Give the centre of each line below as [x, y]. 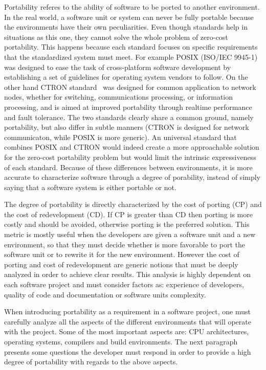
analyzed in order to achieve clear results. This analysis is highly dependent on [128, 274]
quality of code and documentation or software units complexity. [105, 294]
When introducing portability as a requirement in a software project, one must [127, 311]
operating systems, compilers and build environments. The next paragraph [121, 341]
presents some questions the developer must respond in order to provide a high [128, 351]
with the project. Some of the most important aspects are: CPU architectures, [127, 331]
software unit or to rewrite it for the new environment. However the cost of [122, 254]
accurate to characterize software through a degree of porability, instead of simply [132, 177]
